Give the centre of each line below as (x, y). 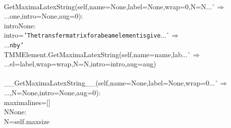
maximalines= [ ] (27, 102)
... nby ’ (14, 45)
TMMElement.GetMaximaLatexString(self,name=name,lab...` (98, 54)
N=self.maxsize (27, 121)
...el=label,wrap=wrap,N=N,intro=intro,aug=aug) (80, 64)
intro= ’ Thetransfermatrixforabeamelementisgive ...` (87, 35)
